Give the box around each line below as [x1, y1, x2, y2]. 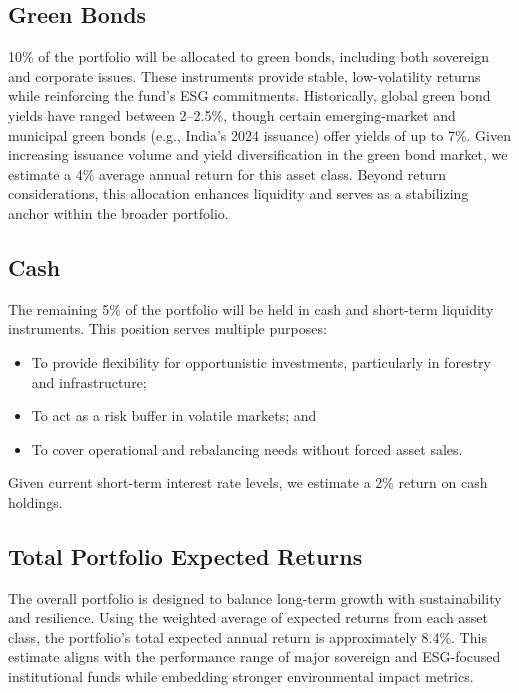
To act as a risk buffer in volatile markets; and [31, 405, 317, 426]
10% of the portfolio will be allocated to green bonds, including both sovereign [8, 46, 489, 67]
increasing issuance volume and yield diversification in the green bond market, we [8, 144, 508, 165]
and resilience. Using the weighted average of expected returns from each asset [8, 607, 489, 628]
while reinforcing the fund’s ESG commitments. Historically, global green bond [8, 85, 491, 106]
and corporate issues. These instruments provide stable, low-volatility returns [8, 65, 481, 86]
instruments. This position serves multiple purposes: [8, 318, 327, 339]
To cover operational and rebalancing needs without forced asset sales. [31, 438, 463, 459]
